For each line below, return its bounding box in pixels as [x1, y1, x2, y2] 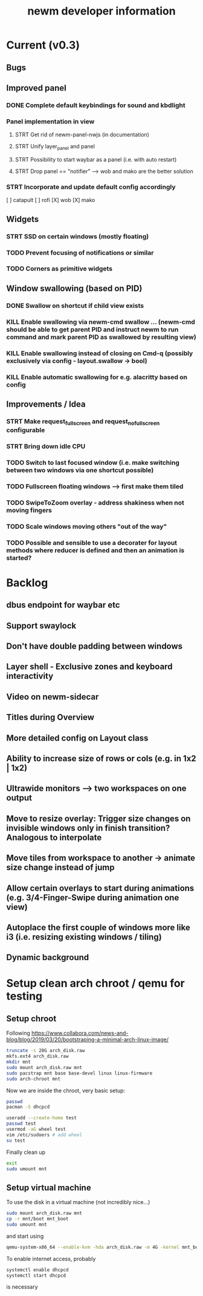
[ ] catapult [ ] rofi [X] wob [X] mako [6, 197, 95, 204]
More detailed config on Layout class [6, 733, 149, 743]
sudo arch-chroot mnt [6, 1076, 61, 1082]
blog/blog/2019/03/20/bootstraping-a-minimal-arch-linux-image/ [6, 1036, 169, 1043]
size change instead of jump [6, 862, 115, 872]
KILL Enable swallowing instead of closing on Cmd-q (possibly [6, 349, 193, 358]
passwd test [6, 1121, 36, 1127]
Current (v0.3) [6, 38, 80, 52]
